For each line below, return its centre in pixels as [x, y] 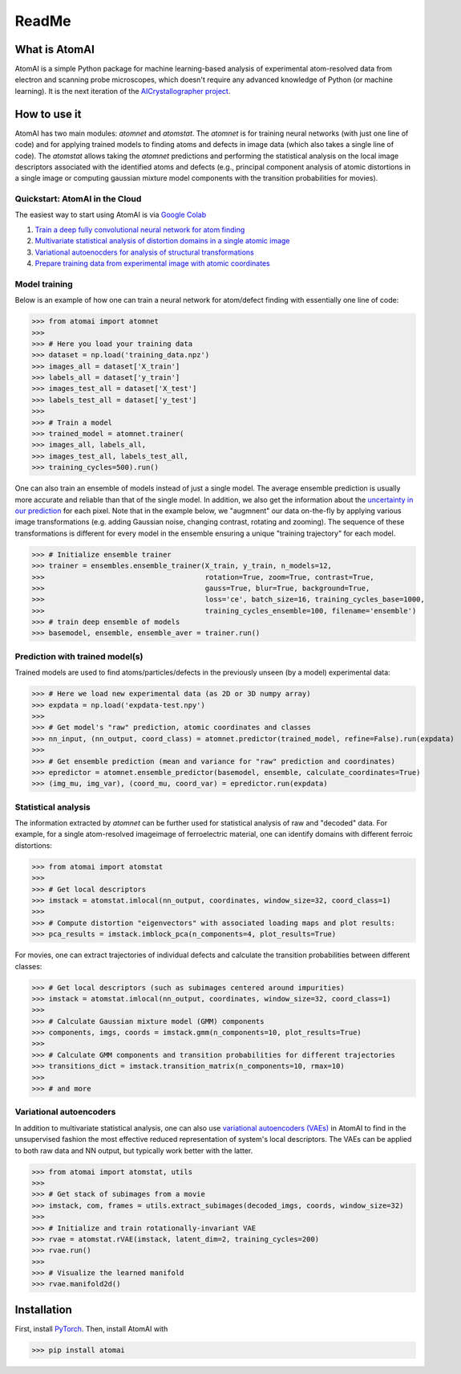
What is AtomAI [55, 49]
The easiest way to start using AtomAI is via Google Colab [111, 215]
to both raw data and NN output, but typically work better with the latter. [134, 1150]
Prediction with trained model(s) [79, 656]
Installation [43, 1309]
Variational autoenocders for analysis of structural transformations [144, 252]
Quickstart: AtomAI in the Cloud [78, 199]
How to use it [48, 114]
